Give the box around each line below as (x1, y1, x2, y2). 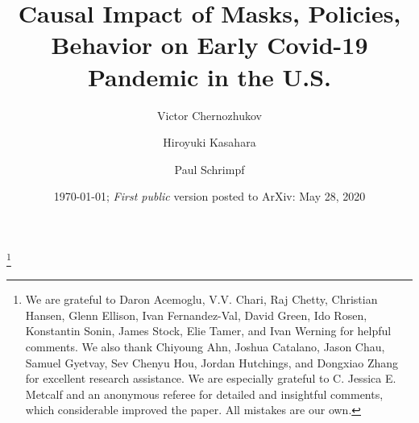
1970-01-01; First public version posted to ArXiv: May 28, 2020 (53, 188, 366, 205)
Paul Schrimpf (174, 160, 245, 177)
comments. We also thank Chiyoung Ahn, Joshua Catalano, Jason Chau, (25, 338, 385, 355)
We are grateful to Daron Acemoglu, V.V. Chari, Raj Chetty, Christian (25, 291, 378, 308)
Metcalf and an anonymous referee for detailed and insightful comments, (25, 385, 384, 402)
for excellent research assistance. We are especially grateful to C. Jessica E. (25, 370, 396, 387)
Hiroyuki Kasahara (163, 134, 256, 151)
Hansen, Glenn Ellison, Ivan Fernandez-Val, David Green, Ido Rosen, (25, 306, 367, 323)
